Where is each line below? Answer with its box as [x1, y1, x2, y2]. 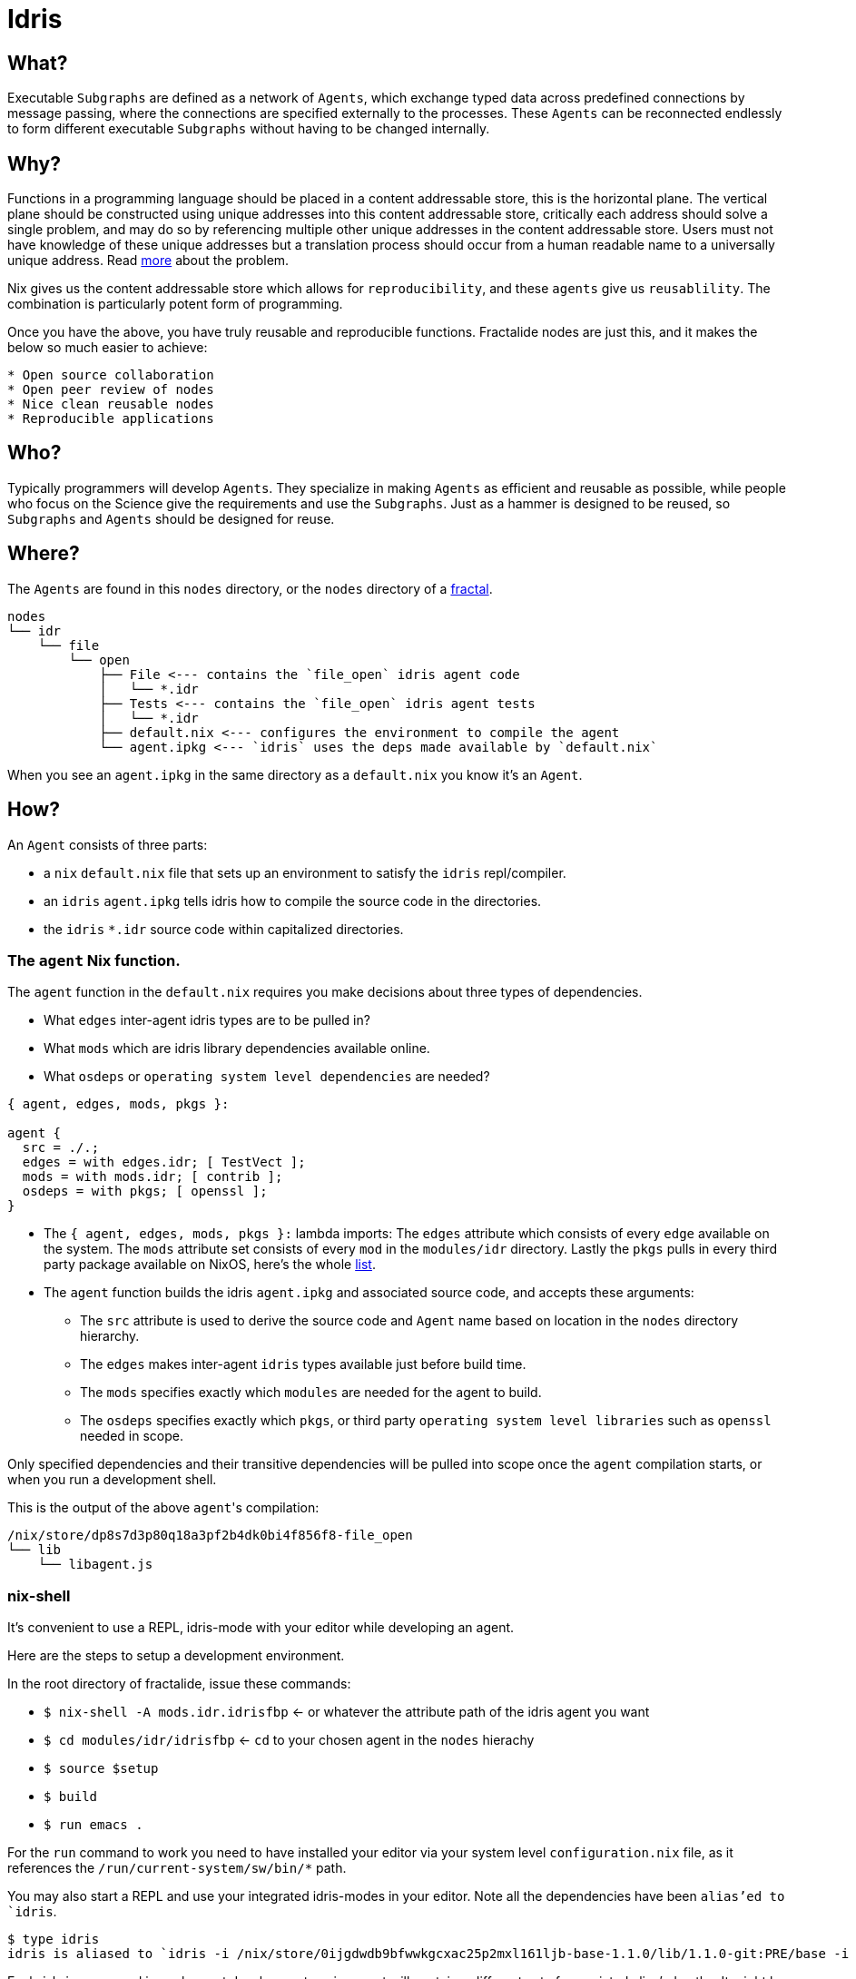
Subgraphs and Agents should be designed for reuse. [7, 510, 335, 527]
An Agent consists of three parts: [7, 836, 208, 852]
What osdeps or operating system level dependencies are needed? [44, 1068, 490, 1085]
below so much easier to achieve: [7, 340, 208, 356]
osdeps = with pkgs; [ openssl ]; [22, 1184, 268, 1199]
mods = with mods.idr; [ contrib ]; [22, 1169, 283, 1185]
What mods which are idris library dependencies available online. [44, 1040, 430, 1057]
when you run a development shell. [7, 1472, 217, 1488]
